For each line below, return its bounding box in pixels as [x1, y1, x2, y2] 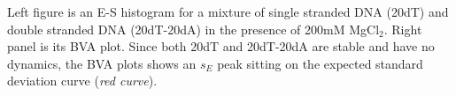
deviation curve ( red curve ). [7, 71, 158, 90]
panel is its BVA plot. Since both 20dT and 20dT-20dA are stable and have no [7, 37, 435, 55]
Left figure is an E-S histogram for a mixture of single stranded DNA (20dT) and [7, 3, 449, 20]
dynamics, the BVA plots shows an [7, 54, 197, 72]
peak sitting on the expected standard [217, 54, 423, 72]
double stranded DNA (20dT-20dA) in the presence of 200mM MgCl [7, 19, 380, 38]
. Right [383, 19, 422, 38]
